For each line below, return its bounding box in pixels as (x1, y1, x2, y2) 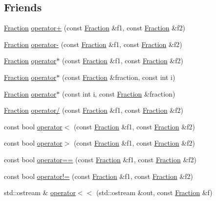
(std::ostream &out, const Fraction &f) (96, 187, 213, 198)
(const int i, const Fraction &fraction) (62, 88, 175, 99)
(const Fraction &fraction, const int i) (62, 72, 175, 82)
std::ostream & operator (4, 187, 76, 198)
